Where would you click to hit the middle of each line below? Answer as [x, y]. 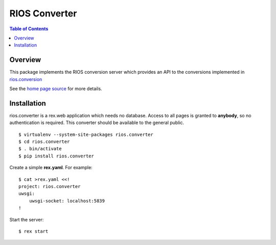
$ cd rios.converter [44, 142]
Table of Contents [29, 29]
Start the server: [27, 219]
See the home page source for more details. [56, 89]
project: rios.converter [50, 187]
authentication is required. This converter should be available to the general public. [97, 122]
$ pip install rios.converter [56, 156]
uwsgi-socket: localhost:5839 [67, 201]
